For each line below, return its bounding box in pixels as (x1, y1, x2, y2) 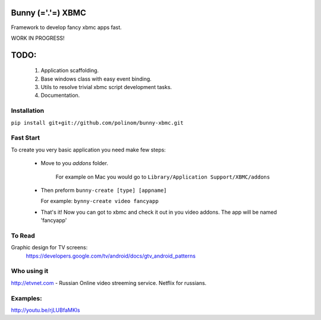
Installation (11, 107, 45, 115)
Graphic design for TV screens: (11, 244, 88, 251)
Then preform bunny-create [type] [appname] (40, 186, 167, 194)
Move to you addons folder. (40, 160, 108, 167)
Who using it (11, 267, 49, 275)
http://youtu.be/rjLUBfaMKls (11, 306, 80, 313)
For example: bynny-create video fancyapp (40, 198, 159, 205)
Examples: (11, 294, 42, 302)
